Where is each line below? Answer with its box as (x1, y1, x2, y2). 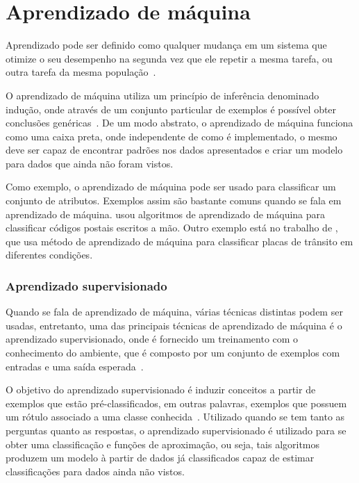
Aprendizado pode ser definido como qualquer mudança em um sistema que (6, 38, 327, 52)
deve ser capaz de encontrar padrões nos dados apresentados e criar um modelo (6, 142, 343, 157)
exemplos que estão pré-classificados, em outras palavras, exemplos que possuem (6, 395, 347, 410)
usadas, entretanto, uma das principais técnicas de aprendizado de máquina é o (6, 318, 342, 332)
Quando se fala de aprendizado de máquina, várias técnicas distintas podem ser (6, 304, 343, 319)
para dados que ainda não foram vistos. (6, 156, 174, 170)
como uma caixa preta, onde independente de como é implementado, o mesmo (6, 129, 337, 143)
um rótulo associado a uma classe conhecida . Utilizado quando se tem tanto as (6, 409, 345, 424)
